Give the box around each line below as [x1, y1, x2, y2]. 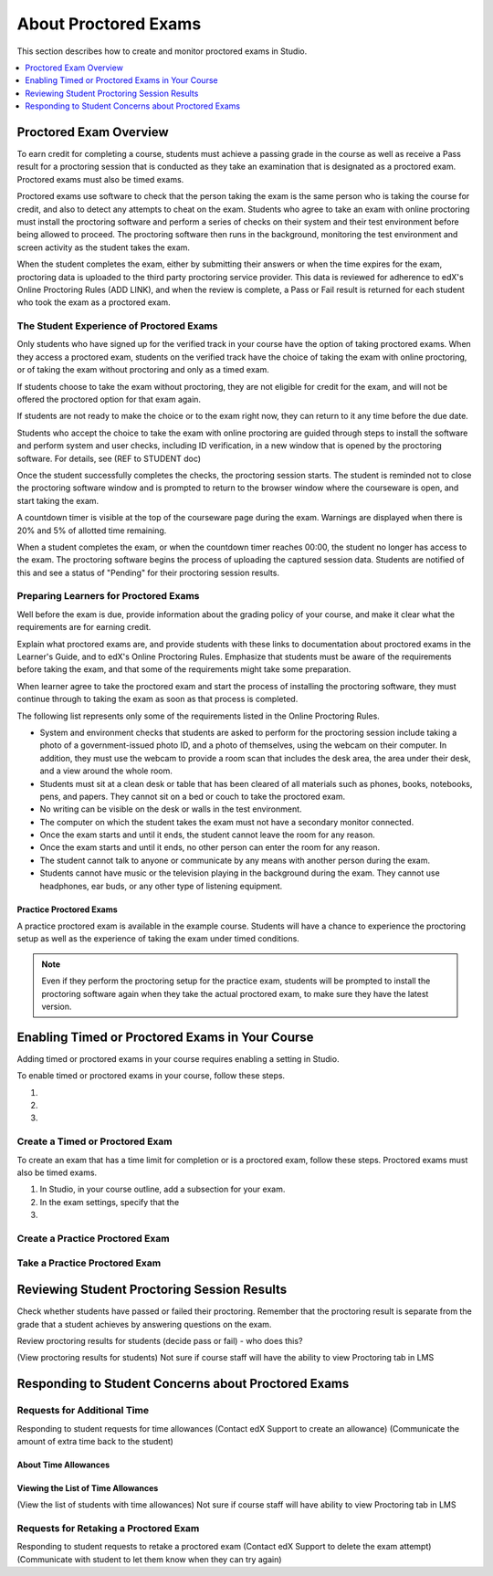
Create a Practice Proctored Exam [16, 1232, 170, 1245]
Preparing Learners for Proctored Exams [16, 590, 200, 603]
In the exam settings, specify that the [39, 1196, 180, 1207]
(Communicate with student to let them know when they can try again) [16, 1553, 282, 1565]
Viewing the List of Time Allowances [16, 1482, 159, 1493]
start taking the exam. [16, 495, 100, 506]
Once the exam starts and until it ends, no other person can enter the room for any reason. [39, 842, 381, 853]
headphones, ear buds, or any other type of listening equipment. [39, 880, 283, 891]
